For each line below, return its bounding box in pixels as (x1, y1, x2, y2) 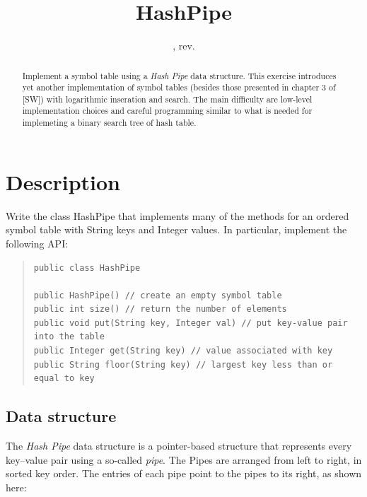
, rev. (173, 38, 195, 53)
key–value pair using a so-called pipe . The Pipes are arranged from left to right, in (6, 452, 362, 467)
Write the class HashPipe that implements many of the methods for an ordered (6, 208, 349, 223)
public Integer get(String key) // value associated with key (33, 346, 333, 356)
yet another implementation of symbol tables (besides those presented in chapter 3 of (22, 81, 336, 93)
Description (6, 167, 121, 196)
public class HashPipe (33, 262, 141, 273)
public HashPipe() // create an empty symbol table (33, 290, 282, 300)
